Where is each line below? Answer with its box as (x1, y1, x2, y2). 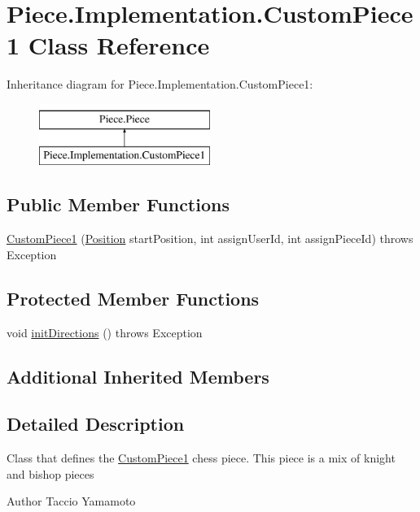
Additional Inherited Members (7, 363, 269, 388)
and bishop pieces (7, 465, 94, 482)
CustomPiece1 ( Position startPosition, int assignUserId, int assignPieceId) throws (7, 230, 413, 247)
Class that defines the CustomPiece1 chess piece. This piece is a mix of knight (7, 449, 396, 466)
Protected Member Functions (7, 285, 260, 310)
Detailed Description (7, 411, 185, 436)
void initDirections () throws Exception (7, 323, 203, 341)
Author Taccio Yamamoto (7, 492, 136, 510)
